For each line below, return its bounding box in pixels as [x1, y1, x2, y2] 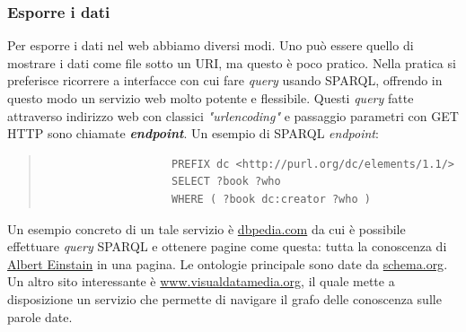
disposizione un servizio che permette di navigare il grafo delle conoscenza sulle [7, 289, 442, 308]
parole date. [7, 307, 73, 326]
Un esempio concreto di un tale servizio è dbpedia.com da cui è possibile [7, 219, 406, 238]
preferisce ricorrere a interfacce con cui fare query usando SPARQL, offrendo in [7, 71, 443, 90]
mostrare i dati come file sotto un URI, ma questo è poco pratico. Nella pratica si [7, 53, 456, 72]
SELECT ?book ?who [171, 175, 281, 188]
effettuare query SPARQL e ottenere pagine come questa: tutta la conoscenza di [7, 237, 447, 256]
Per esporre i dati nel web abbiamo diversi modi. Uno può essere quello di [7, 36, 414, 55]
